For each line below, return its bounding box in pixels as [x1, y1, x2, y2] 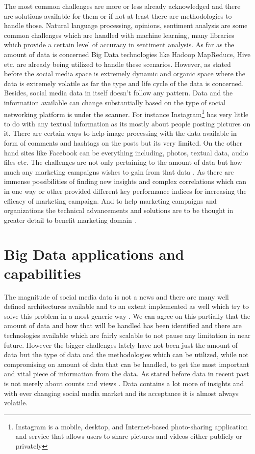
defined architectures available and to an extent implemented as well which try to [4, 301, 249, 311]
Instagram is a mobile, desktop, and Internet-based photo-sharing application [15, 421, 248, 431]
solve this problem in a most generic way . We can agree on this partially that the [4, 310, 251, 321]
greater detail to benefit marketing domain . [4, 214, 136, 225]
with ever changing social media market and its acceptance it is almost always [4, 388, 239, 398]
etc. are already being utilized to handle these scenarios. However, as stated [4, 59, 231, 69]
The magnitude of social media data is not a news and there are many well [4, 291, 229, 302]
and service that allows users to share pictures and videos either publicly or [15, 431, 242, 441]
